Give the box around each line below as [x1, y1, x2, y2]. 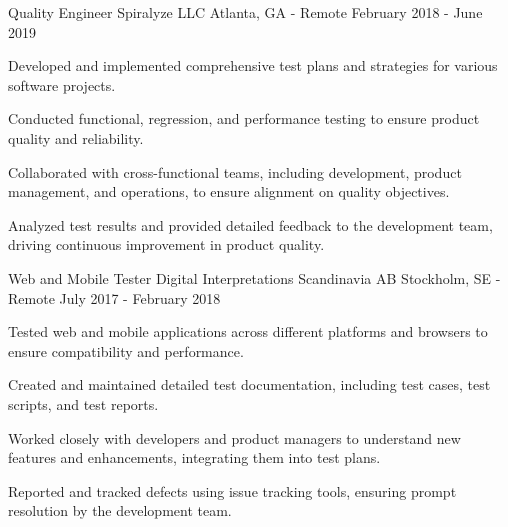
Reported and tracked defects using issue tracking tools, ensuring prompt [8, 480, 457, 501]
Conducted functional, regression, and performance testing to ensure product [8, 108, 480, 129]
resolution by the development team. [8, 500, 232, 521]
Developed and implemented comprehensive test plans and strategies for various [8, 55, 498, 76]
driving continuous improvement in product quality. [8, 234, 325, 255]
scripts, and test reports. [8, 393, 159, 414]
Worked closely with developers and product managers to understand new [8, 427, 461, 448]
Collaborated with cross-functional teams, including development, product [8, 161, 462, 182]
